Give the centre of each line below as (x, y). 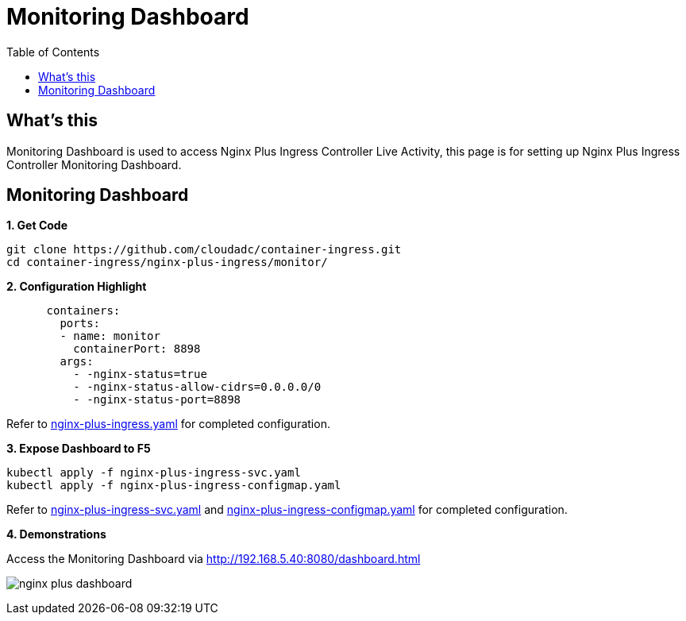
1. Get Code (37, 226)
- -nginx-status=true (140, 374)
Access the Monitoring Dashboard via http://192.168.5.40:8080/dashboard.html (214, 559)
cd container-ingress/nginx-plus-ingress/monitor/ (167, 262)
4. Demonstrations (56, 534)
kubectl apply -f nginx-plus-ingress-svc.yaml (154, 473)
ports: (80, 324)
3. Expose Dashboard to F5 (79, 449)
